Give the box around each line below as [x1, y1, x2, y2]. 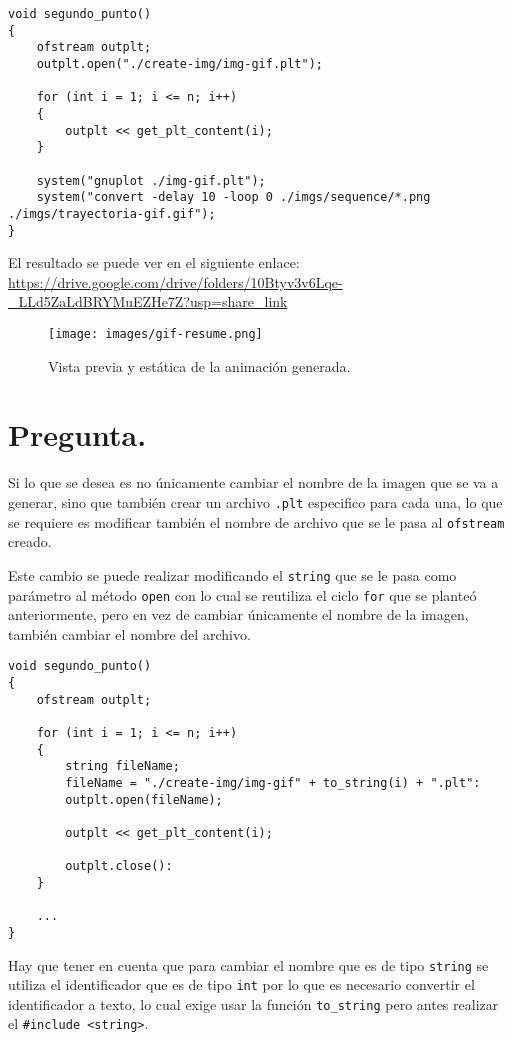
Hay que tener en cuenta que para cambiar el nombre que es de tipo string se [8, 954, 489, 975]
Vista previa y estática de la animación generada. [48, 355, 351, 376]
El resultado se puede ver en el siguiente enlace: [8, 252, 300, 273]
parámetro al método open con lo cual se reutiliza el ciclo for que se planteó [8, 584, 477, 605]
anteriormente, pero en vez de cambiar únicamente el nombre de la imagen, [8, 604, 469, 625]
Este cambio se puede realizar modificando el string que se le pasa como [8, 564, 457, 585]
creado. [8, 531, 52, 552]
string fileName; [65, 759, 180, 774]
